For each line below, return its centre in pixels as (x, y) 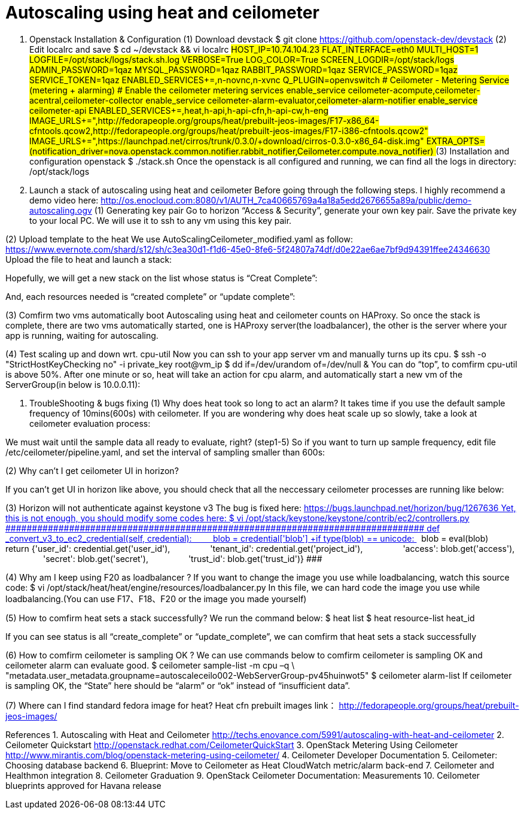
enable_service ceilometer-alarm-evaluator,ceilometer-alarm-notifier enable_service (312, 100)
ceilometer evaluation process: (90, 423)
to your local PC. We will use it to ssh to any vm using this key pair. (161, 220)
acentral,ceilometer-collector (86, 100)
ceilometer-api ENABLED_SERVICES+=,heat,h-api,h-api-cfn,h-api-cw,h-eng (179, 110)
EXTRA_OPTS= (456, 141)
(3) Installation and (473, 151)
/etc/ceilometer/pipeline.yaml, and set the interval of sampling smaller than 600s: (165, 452)
